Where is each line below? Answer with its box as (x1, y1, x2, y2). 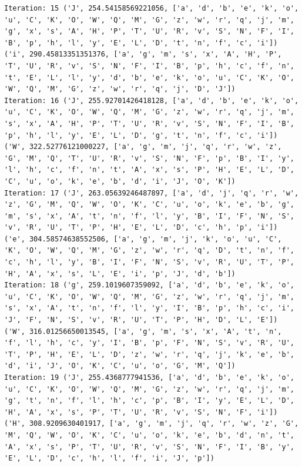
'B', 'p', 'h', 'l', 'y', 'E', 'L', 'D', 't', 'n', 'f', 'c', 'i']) (4, 38, 278, 47)
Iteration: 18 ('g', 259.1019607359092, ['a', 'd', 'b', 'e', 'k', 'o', (4, 281, 294, 290)
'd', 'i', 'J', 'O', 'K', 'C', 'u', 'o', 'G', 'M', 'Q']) (4, 362, 236, 370)
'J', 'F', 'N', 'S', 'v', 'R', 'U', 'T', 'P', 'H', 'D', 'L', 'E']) (4, 316, 278, 324)
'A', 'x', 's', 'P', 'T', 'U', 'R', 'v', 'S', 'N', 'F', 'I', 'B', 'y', (4, 442, 294, 451)
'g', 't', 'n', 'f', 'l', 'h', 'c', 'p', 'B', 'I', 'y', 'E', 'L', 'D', (4, 396, 294, 405)
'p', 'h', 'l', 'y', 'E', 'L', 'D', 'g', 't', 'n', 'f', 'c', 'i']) (4, 131, 278, 140)
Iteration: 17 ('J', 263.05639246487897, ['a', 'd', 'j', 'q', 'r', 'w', (4, 188, 299, 197)
